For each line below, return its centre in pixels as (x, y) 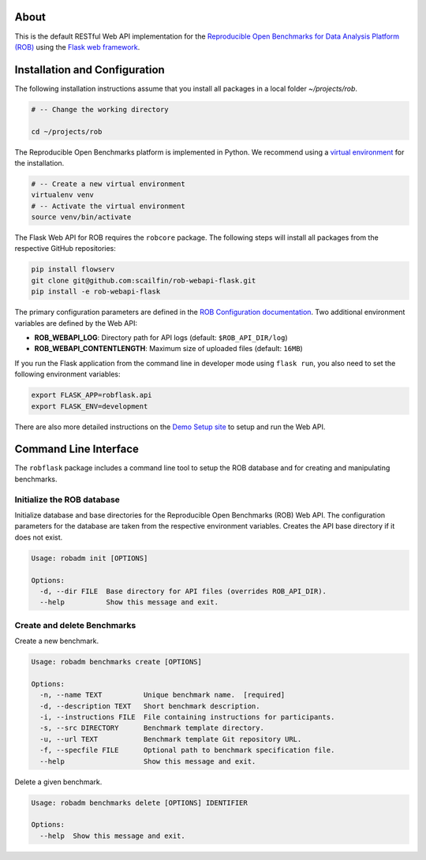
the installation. (39, 163)
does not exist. (39, 537)
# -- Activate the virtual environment (108, 206)
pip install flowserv (73, 269)
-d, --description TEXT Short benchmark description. (150, 706)
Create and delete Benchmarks (75, 625)
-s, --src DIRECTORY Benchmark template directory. (152, 728)
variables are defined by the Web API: (76, 323)
